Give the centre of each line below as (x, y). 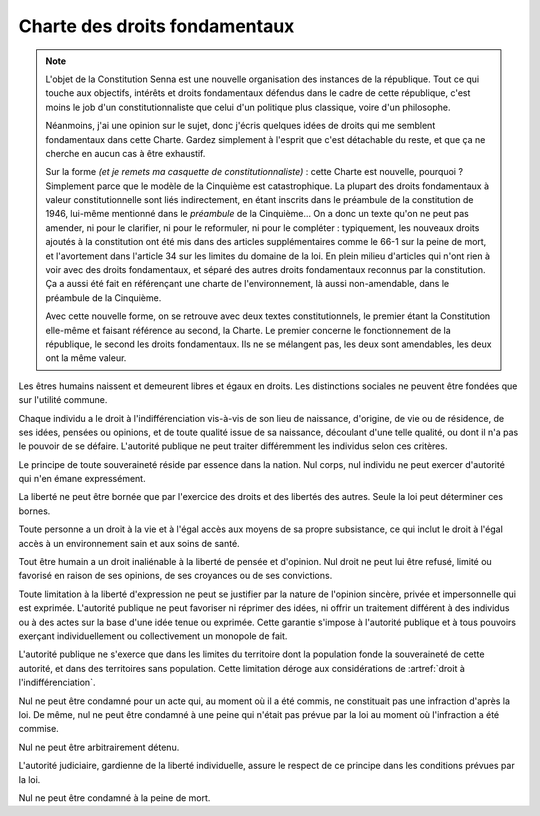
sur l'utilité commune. (63, 400)
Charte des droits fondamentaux (156, 26)
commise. (38, 729)
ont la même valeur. (86, 358)
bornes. (34, 511)
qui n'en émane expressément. (82, 479)
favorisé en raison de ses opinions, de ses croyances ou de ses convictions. (175, 576)
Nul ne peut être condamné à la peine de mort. (114, 797)
